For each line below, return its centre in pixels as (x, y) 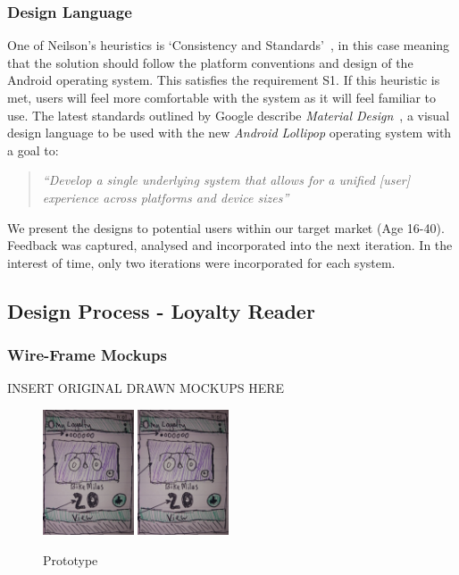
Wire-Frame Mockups (87, 355)
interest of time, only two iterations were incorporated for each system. (201, 262)
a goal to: (33, 150)
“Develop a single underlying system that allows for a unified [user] (226, 180)
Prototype (71, 559)
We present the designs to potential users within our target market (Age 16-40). (226, 227)
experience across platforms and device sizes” (166, 197)
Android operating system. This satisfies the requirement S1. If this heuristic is (224, 80)
